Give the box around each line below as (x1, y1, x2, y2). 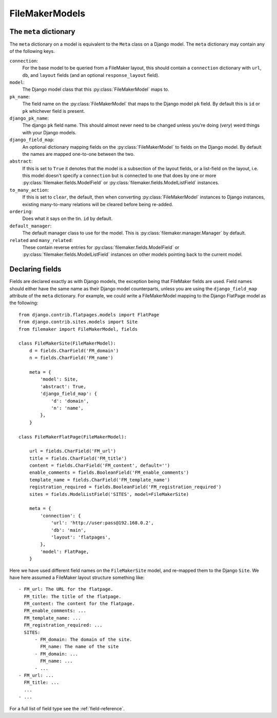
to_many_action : (9, 187, 49, 193)
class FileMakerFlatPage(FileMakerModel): (18, 434, 127, 440)
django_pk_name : (9, 115, 49, 121)
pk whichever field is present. (22, 108, 85, 114)
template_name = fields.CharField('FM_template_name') (29, 477, 170, 483)
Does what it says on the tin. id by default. (22, 215, 113, 222)
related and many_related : (9, 237, 73, 243)
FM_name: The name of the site (40, 644, 119, 650)
